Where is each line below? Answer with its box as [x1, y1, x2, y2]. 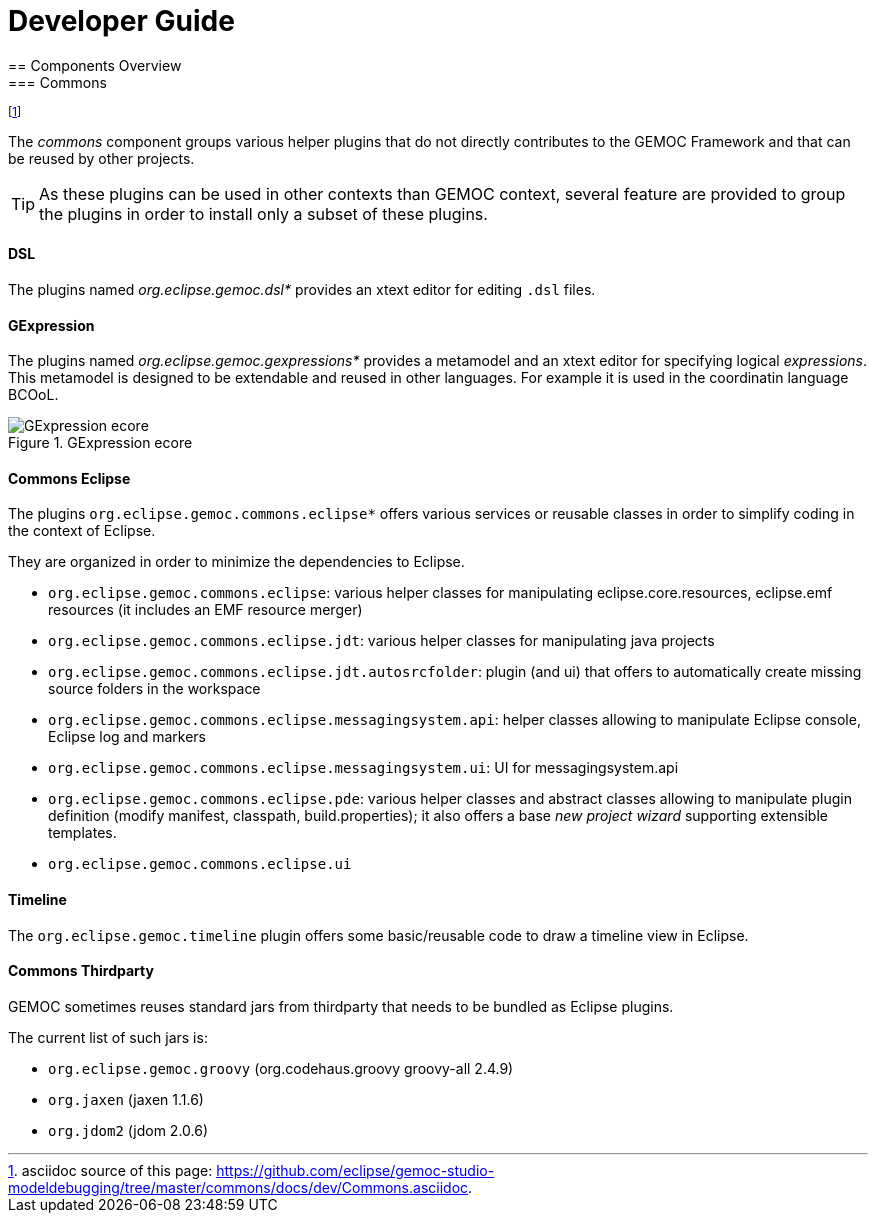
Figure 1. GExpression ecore [8, 434, 193, 452]
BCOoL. [8, 386, 59, 404]
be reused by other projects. [8, 149, 195, 167]
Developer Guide [8, 4, 235, 38]
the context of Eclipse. [8, 522, 156, 540]
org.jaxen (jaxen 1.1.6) [48, 1090, 204, 1108]
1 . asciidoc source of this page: [8, 1161, 213, 1179]
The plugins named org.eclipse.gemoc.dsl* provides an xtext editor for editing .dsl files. [8, 280, 596, 298]
